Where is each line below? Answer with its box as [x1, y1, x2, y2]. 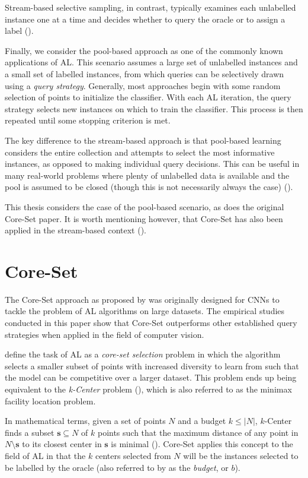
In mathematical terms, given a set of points [5, 414, 166, 427]
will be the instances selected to [183, 449, 299, 461]
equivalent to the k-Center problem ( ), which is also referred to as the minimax [5, 382, 292, 395]
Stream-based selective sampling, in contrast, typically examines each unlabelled [5, 1, 296, 13]
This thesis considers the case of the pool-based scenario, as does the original [5, 200, 284, 213]
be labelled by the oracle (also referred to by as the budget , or [5, 461, 229, 473]
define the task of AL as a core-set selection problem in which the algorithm [5, 348, 281, 360]
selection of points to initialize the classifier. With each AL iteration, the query [5, 91, 291, 103]
